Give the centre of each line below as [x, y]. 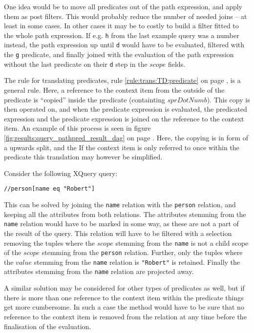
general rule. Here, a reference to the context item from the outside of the [114, 90]
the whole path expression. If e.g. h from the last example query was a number [122, 35]
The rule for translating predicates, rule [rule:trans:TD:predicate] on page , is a [122, 80]
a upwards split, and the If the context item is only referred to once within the [122, 147]
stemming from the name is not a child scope [182, 243]
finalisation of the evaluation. [48, 326]
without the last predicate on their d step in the [76, 64]
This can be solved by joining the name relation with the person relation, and [120, 204]
